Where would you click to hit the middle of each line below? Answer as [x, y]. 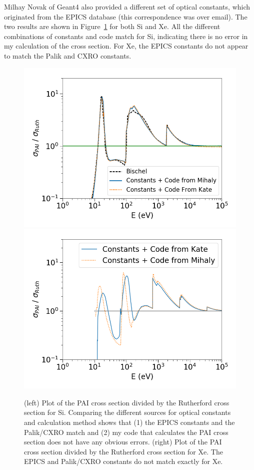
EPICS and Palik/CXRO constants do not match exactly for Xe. [123, 461]
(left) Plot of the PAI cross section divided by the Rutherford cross [127, 402]
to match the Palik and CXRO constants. [68, 55]
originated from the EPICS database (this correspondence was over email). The [126, 16]
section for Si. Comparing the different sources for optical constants [127, 412]
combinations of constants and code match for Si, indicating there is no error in [126, 36]
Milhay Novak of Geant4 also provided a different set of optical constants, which [127, 7]
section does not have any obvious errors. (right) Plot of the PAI [123, 442]
